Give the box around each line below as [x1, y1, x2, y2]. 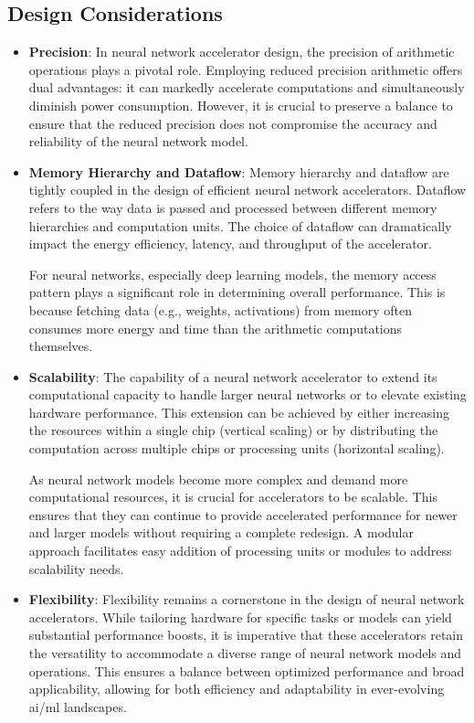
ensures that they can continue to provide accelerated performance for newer [28, 505, 458, 524]
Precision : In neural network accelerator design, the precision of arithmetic [28, 42, 455, 61]
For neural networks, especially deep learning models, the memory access [28, 264, 437, 283]
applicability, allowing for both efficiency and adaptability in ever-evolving [28, 679, 445, 698]
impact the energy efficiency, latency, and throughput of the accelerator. [28, 234, 432, 253]
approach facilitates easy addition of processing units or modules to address [28, 541, 452, 560]
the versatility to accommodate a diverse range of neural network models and [28, 643, 462, 663]
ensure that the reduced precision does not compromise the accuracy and [28, 113, 437, 133]
